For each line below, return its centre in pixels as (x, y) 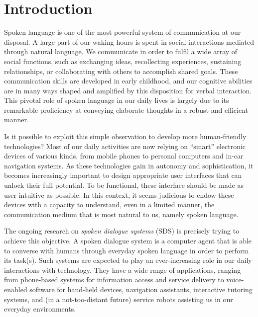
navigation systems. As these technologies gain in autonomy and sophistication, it (129, 165)
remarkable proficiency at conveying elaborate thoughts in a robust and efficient (126, 110)
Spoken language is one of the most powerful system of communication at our (123, 32)
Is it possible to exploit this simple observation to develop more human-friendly (125, 136)
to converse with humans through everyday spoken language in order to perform (127, 250)
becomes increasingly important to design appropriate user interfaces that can (123, 175)
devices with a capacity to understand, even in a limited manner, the (109, 204)
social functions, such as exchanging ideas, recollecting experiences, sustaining (123, 61)
